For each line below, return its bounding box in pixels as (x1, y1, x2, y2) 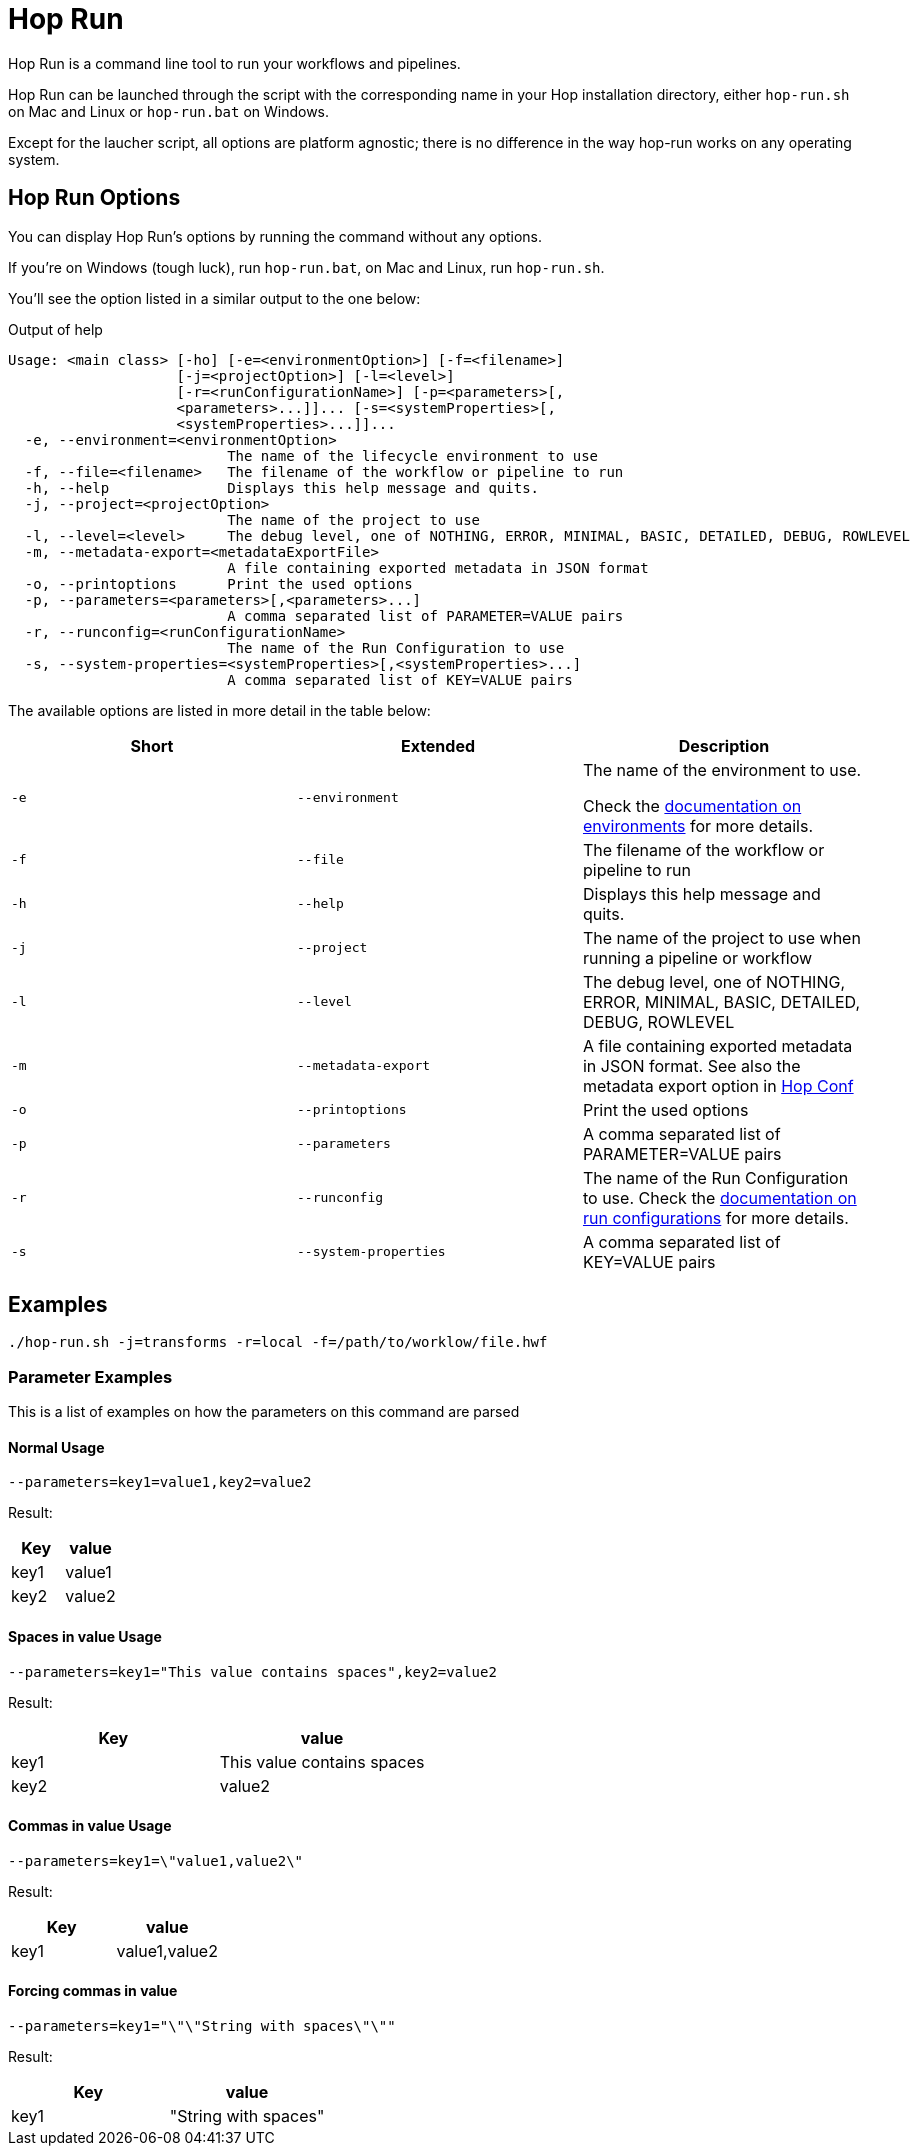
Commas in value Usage (8, 1817, 172, 1835)
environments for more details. (582, 815, 814, 836)
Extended (400, 735, 476, 756)
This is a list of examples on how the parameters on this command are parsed (8, 1403, 520, 1421)
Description (678, 735, 770, 756)
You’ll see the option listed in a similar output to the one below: (8, 289, 421, 307)
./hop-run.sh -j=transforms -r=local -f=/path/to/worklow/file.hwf (8, 1334, 548, 1351)
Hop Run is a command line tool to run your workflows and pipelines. (8, 54, 461, 72)
